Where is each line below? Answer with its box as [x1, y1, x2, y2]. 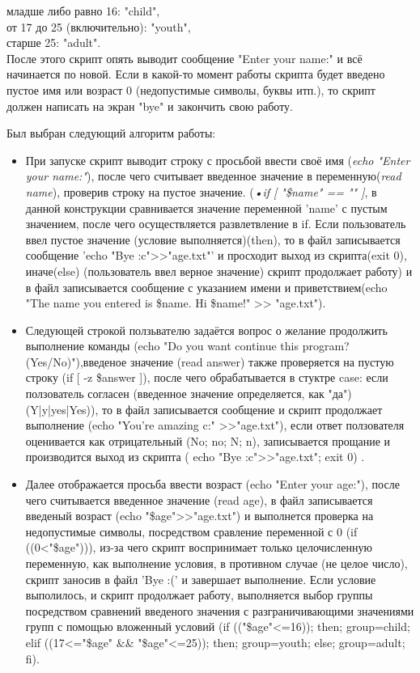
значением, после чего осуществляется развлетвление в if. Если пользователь [25, 215, 406, 232]
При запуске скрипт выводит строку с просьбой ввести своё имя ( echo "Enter [25, 151, 410, 168]
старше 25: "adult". [6, 34, 101, 51]
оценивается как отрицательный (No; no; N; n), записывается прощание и [25, 432, 391, 449]
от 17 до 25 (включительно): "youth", [6, 18, 191, 35]
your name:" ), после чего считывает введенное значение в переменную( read [25, 167, 401, 184]
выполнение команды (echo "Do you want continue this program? [25, 337, 350, 354]
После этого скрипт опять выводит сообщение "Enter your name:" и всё [6, 49, 363, 66]
